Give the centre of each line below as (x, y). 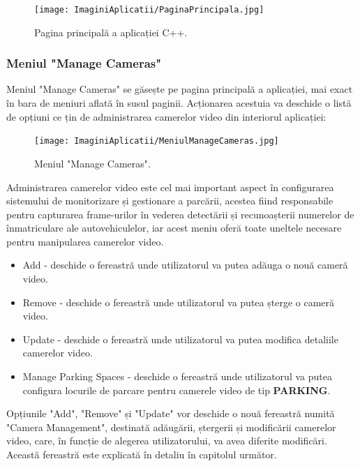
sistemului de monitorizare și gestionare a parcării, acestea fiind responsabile (170, 201)
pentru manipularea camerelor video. (85, 241)
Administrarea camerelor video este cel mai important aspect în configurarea (170, 187)
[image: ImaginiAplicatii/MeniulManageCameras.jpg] (157, 141)
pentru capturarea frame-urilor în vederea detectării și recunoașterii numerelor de (180, 214)
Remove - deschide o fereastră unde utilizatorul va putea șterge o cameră (179, 302)
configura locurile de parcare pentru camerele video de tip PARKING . (177, 390)
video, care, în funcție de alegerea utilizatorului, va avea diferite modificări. (167, 441)
